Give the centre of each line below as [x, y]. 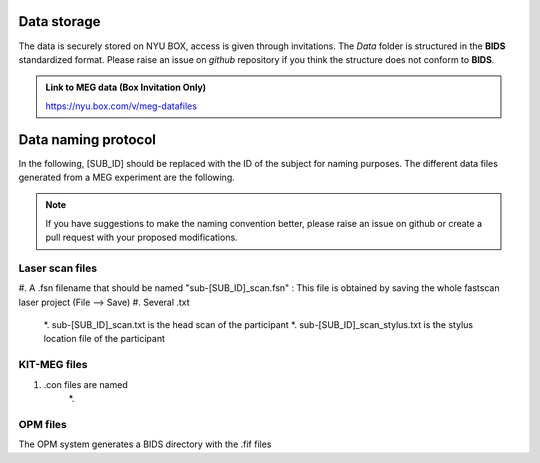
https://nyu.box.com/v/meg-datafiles [121, 106]
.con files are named [86, 384]
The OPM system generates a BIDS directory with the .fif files [145, 444]
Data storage [59, 21]
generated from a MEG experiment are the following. [126, 177]
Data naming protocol [87, 139]
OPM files [42, 424]
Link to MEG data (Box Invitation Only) [126, 87]
